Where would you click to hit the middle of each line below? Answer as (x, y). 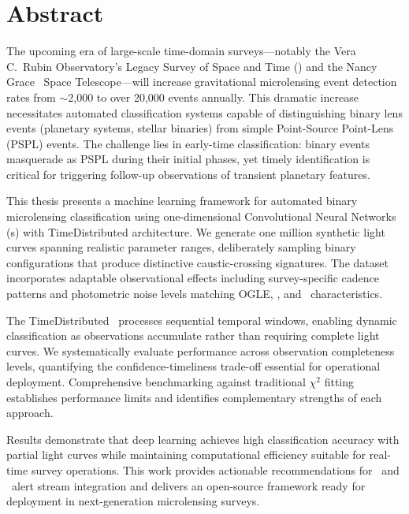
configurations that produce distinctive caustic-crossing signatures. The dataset (197, 262)
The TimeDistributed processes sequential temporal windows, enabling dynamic (202, 320)
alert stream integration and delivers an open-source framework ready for (188, 485)
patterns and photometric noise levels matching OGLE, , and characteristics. (195, 294)
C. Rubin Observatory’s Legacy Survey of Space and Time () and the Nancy (192, 66)
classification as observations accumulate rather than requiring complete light (193, 335)
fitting (339, 382)
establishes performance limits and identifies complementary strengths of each (194, 397)
